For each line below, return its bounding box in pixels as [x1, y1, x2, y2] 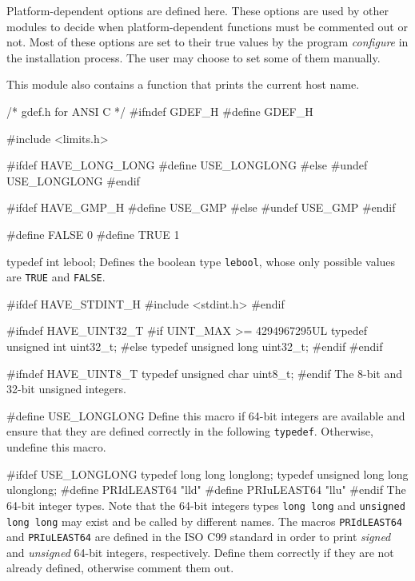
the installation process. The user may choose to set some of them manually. [6, 49, 381, 66]
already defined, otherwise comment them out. [6, 559, 234, 576]
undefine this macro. [6, 439, 106, 456]
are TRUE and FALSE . [6, 269, 106, 285]
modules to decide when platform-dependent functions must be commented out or [6, 18, 408, 34]
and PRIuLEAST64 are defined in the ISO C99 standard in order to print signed [6, 528, 391, 545]
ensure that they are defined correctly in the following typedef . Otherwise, [6, 423, 373, 440]
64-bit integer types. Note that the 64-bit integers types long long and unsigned [6, 496, 405, 513]
